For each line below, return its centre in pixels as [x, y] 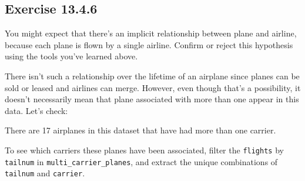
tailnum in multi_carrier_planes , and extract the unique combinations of [141, 161]
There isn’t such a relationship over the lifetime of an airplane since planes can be [152, 76]
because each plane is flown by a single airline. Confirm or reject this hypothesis [149, 44]
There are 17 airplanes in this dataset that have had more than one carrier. [140, 130]
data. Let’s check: [36, 110]
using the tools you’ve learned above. [71, 56]
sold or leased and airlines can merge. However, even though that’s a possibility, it [153, 87]
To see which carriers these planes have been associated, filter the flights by [144, 150]
